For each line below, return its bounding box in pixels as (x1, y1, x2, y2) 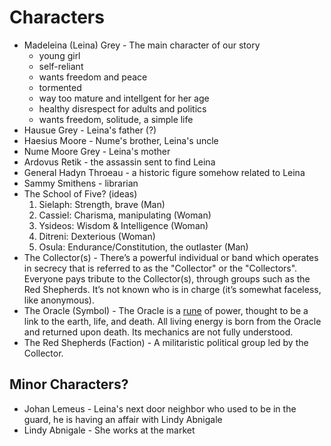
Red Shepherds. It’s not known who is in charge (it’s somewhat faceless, (23, 283, 322, 295)
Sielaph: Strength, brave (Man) (38, 198, 166, 210)
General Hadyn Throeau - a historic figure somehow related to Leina (23, 166, 306, 178)
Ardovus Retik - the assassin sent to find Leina (23, 156, 216, 168)
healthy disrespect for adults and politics (38, 102, 207, 115)
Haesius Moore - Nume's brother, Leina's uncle (23, 134, 219, 146)
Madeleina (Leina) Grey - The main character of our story (23, 39, 261, 51)
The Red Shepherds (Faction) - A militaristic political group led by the (23, 336, 309, 348)
